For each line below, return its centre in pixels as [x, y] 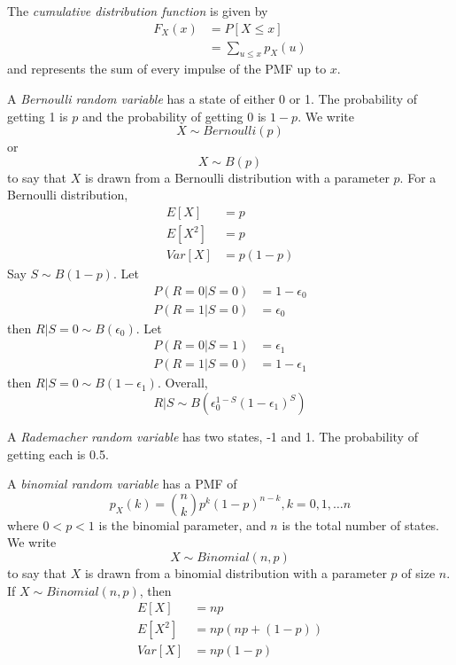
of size [418, 572]
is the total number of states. [361, 524]
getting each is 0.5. [58, 454]
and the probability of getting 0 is [174, 116]
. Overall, [182, 383]
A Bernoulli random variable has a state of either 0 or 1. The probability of [213, 99]
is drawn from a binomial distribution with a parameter [236, 572]
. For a [418, 177]
